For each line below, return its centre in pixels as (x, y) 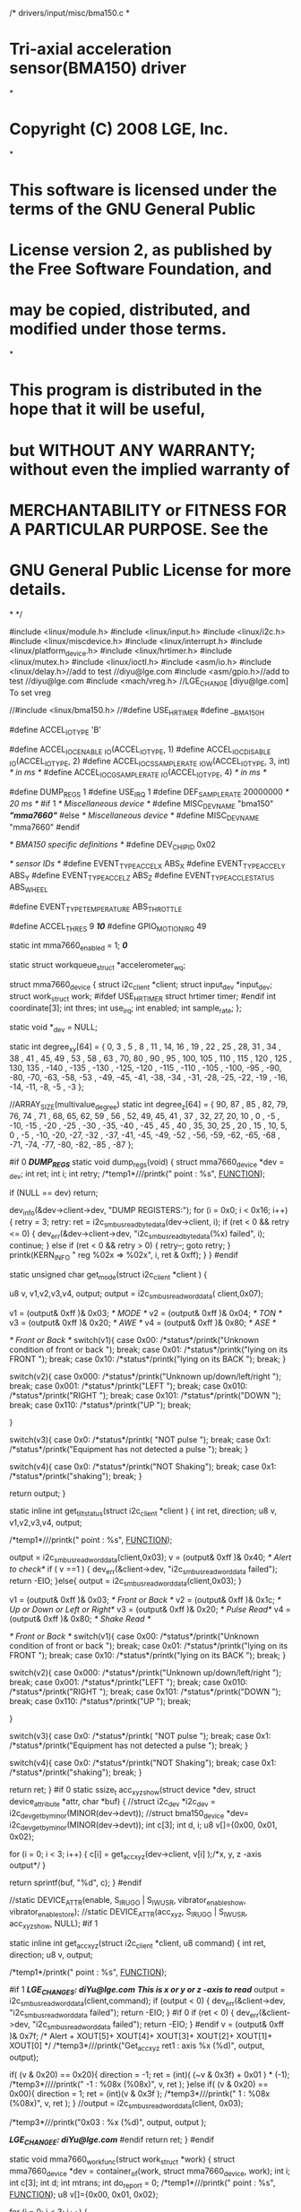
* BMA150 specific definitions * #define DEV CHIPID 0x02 (113, 845)
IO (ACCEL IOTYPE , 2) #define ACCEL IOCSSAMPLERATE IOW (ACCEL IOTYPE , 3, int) (150, 762)
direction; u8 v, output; (51, 1954)
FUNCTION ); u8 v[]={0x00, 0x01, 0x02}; (84, 2194)
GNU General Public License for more (150, 570)
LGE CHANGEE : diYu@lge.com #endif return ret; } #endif (112, 2141)
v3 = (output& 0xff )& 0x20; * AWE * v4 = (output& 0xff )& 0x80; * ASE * (143, 1323)
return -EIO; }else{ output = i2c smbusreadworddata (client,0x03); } (125, 1582)
